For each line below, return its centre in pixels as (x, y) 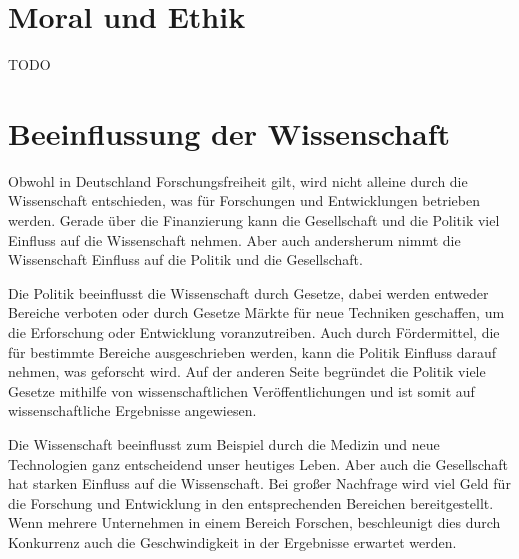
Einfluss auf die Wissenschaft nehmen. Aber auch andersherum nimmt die (234, 239)
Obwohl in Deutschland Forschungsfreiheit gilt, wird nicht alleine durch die (238, 180)
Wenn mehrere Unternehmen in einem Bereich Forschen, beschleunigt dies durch (254, 522)
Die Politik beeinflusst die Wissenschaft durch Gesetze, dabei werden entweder (248, 292)
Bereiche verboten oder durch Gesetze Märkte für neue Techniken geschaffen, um (256, 312)
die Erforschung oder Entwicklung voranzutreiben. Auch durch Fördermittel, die (254, 332)
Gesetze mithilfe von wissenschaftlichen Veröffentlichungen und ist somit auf (241, 390)
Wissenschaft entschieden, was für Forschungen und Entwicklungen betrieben (244, 200)
